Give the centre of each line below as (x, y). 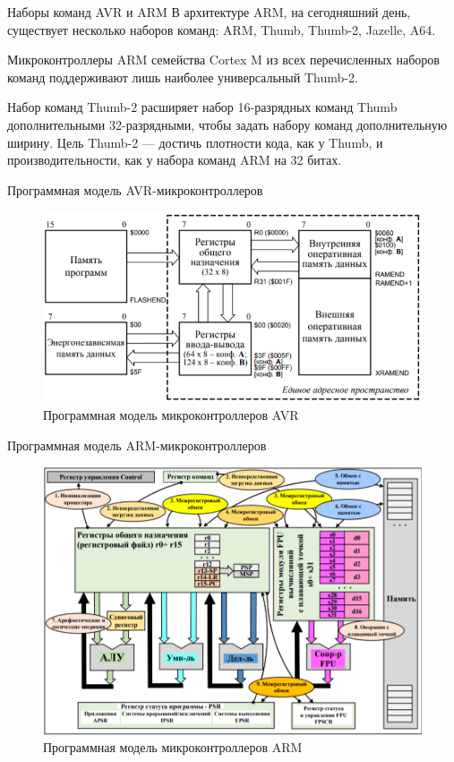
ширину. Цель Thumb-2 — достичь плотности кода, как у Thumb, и (195, 142)
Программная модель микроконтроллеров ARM (173, 747)
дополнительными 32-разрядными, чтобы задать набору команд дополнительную (227, 124)
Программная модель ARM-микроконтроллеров (137, 445)
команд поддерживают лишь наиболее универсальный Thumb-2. (183, 77)
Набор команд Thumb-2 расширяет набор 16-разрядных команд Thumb (202, 107)
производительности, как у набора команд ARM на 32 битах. (175, 160)
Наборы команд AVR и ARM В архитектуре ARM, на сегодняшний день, (209, 12)
